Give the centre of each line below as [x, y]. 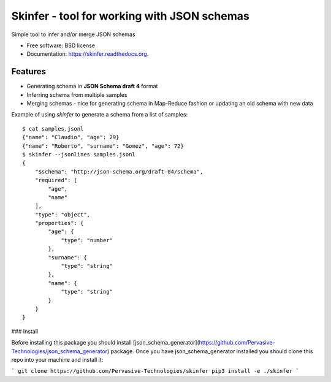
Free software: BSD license [61, 45]
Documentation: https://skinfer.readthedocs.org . [88, 54]
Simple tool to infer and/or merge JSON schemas [73, 34]
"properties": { [59, 223]
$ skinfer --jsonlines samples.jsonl [79, 154]
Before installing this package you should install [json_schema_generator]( [105, 343]
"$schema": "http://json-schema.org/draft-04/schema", [119, 171]
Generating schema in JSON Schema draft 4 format [92, 86]
